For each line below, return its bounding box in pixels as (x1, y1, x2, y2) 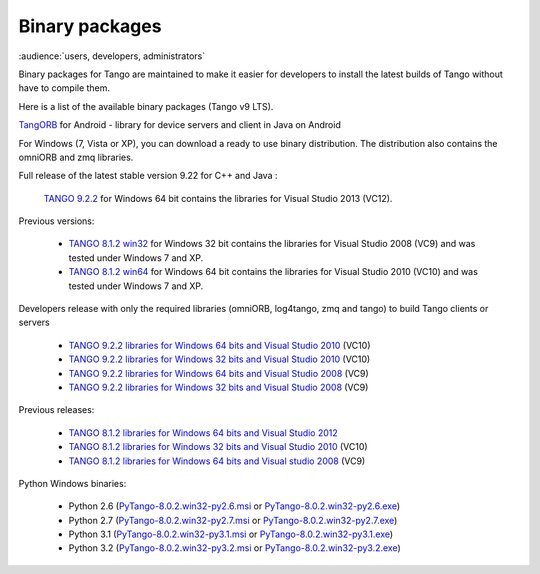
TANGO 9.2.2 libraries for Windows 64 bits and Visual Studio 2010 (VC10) (68, 339, 371, 351)
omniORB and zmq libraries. (18, 151, 134, 163)
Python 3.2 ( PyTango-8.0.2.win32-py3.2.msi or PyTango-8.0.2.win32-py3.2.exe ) (68, 542, 402, 554)
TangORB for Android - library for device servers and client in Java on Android (18, 119, 342, 131)
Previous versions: (18, 215, 95, 227)
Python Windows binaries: (18, 477, 127, 489)
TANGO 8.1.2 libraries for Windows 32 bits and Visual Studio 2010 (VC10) (68, 441, 369, 453)
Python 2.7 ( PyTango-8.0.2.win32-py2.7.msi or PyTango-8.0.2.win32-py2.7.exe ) (68, 514, 398, 526)
